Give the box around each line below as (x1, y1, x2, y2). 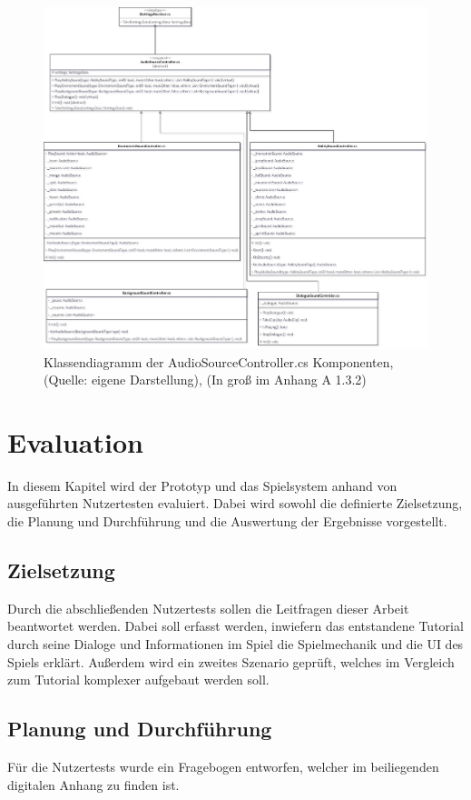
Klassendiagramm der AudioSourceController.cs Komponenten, (44, 352, 394, 371)
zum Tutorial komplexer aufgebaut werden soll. (7, 670, 270, 689)
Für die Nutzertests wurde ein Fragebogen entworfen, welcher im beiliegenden (7, 756, 439, 775)
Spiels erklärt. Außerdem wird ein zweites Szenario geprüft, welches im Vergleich (7, 652, 455, 671)
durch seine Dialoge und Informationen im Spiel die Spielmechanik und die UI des (7, 634, 464, 653)
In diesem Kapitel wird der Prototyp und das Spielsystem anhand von (7, 475, 397, 495)
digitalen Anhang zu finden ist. (7, 775, 180, 794)
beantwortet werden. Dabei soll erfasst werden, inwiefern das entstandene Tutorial (7, 616, 464, 635)
